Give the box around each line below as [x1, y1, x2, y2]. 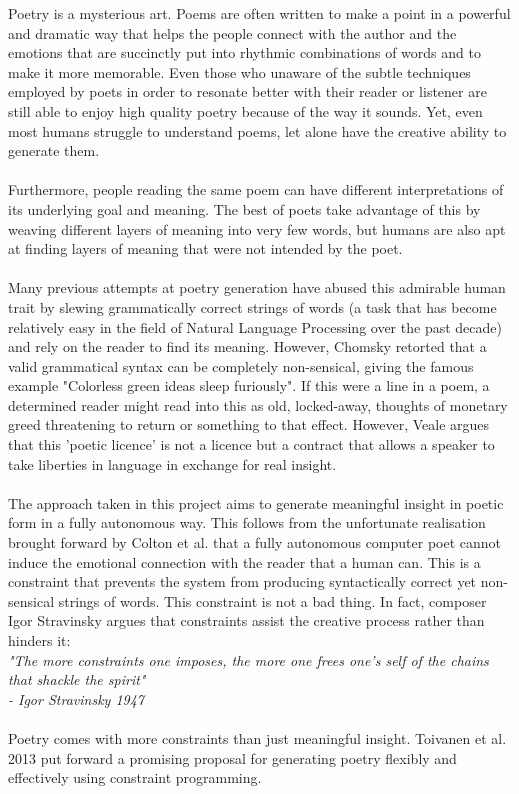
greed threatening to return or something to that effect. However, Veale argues [8, 414, 490, 435]
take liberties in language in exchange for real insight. [8, 453, 337, 474]
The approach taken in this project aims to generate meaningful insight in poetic [8, 492, 504, 513]
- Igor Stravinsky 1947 [8, 688, 145, 709]
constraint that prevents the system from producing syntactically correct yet [8, 571, 477, 592]
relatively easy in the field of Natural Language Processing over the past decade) [8, 316, 502, 337]
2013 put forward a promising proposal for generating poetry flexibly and [8, 747, 457, 768]
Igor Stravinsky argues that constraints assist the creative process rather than [8, 610, 485, 631]
